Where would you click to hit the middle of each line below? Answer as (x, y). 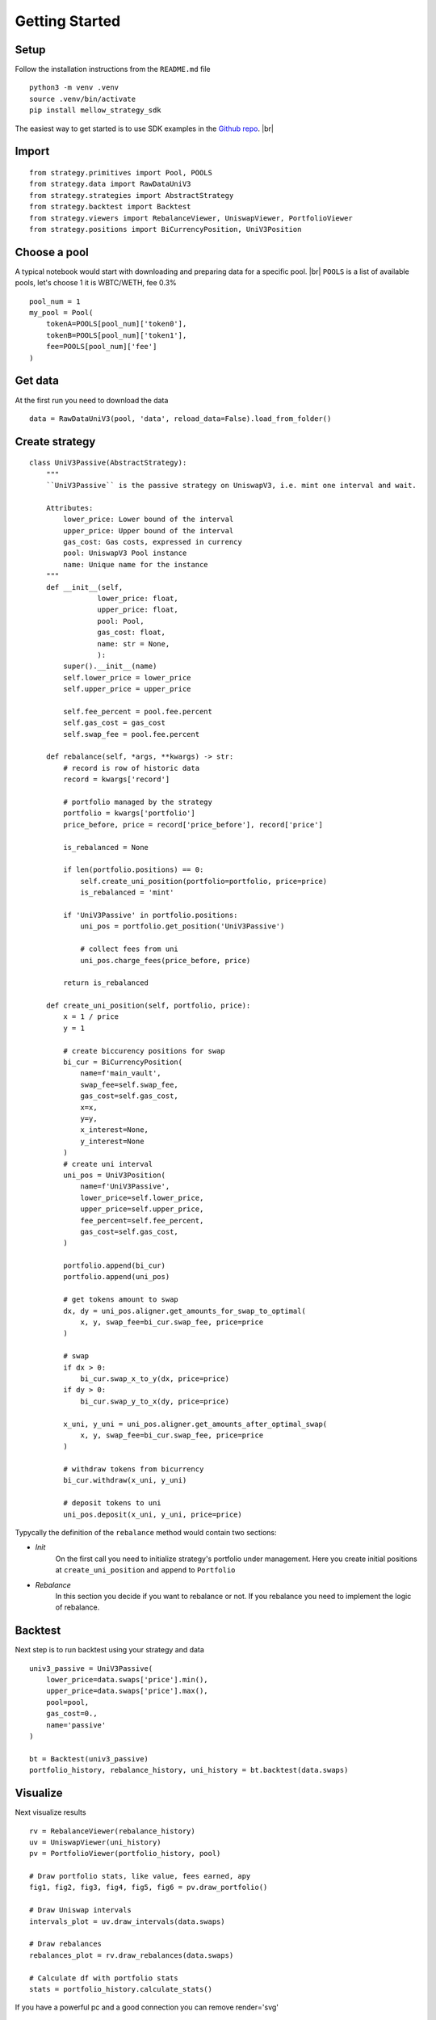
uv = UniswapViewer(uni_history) (95, 1842)
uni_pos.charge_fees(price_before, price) (166, 960)
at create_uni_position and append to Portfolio (145, 1570)
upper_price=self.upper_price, (142, 1209)
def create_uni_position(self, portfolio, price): (148, 1006)
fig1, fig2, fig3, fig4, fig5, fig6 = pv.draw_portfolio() (149, 1887)
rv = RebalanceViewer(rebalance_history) (112, 1831)
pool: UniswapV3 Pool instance (125, 553)
